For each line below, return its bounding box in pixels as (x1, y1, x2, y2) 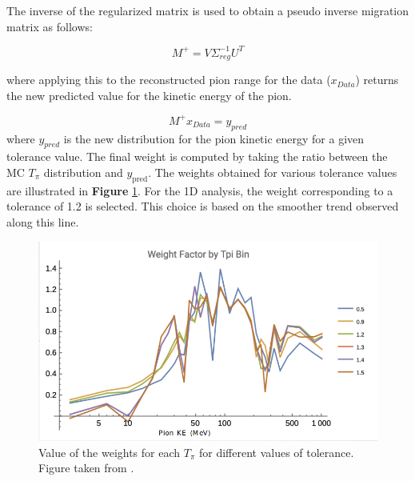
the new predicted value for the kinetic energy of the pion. (6, 86, 292, 103)
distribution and (43, 164, 123, 181)
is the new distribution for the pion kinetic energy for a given (63, 130, 365, 146)
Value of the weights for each (38, 443, 181, 460)
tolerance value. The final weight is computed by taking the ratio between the (6, 148, 388, 165)
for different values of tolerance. (198, 443, 354, 460)
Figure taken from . (38, 459, 134, 476)
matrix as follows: (6, 18, 93, 34)
